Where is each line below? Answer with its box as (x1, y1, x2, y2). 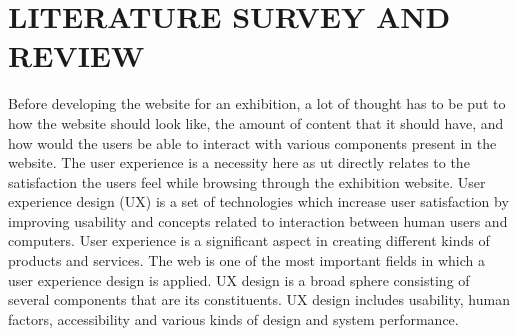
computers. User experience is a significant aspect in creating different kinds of (8, 230, 490, 251)
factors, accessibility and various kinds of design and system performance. (8, 308, 459, 329)
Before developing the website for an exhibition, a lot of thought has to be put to (8, 93, 506, 114)
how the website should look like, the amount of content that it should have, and (8, 112, 504, 133)
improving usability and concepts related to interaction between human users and (8, 210, 508, 231)
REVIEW (8, 35, 145, 76)
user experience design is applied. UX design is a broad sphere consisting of (8, 269, 470, 290)
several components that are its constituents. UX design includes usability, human (8, 289, 510, 310)
